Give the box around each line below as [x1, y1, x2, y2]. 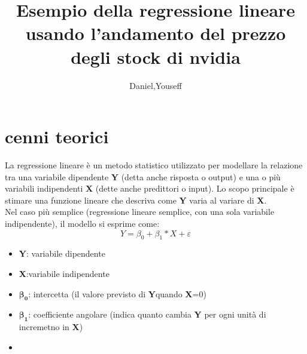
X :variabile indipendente [19, 267, 110, 279]
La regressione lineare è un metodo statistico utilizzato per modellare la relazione [5, 159, 303, 171]
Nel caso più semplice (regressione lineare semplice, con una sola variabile [5, 205, 275, 218]
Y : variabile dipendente [19, 247, 105, 260]
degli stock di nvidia [71, 44, 241, 69]
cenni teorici [5, 124, 109, 149]
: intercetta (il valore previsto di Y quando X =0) [28, 287, 206, 300]
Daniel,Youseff [129, 79, 182, 91]
